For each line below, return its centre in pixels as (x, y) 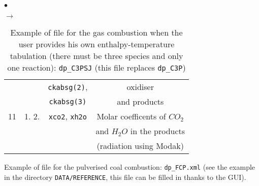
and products (140, 101)
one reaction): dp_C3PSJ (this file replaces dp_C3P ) (96, 67)
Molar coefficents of (131, 116)
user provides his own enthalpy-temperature (96, 44)
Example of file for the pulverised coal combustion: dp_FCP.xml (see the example (130, 167)
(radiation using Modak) (140, 146)
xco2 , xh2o (68, 116)
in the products (158, 131)
